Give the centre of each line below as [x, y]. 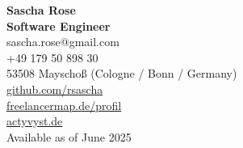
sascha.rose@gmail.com [63, 42]
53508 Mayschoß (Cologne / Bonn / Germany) [122, 73]
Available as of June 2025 [69, 136]
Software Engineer [59, 25]
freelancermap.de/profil [64, 105]
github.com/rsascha [55, 89]
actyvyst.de [35, 121]
